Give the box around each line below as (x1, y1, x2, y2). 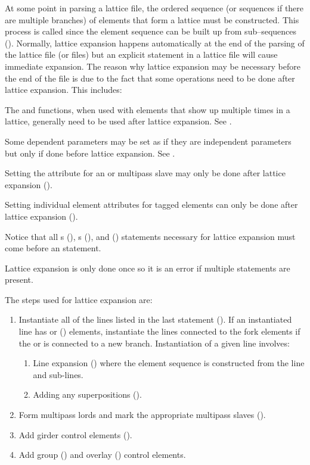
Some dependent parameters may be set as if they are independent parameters (5, 135, 292, 147)
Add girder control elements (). (18, 428, 132, 441)
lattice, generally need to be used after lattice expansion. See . (5, 115, 232, 127)
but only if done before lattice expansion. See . (5, 146, 175, 159)
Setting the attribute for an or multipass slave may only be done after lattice (5, 167, 286, 179)
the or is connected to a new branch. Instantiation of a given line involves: (18, 336, 290, 349)
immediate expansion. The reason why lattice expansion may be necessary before (5, 60, 300, 72)
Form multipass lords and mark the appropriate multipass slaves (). (18, 408, 266, 421)
